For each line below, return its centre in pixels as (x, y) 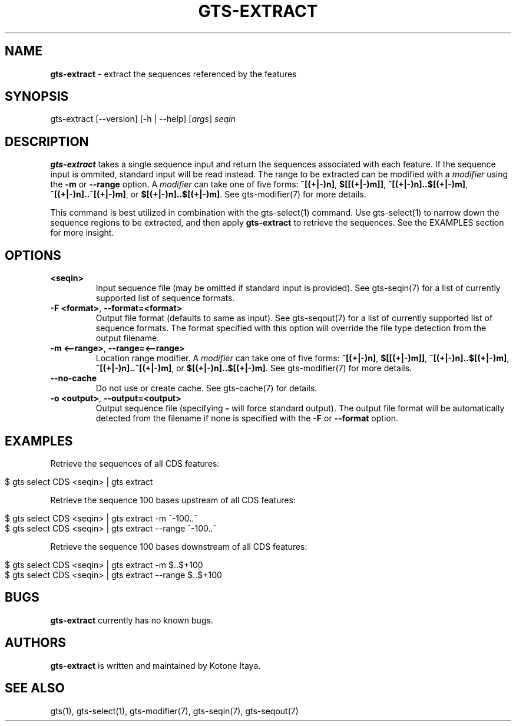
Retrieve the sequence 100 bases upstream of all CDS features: (173, 500)
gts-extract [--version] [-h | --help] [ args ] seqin (143, 119)
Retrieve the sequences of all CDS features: (135, 463)
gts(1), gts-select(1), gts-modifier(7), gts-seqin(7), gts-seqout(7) (174, 711)
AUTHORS (36, 643)
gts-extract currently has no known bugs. (132, 620)
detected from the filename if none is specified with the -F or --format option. (247, 418)
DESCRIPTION (47, 141)
